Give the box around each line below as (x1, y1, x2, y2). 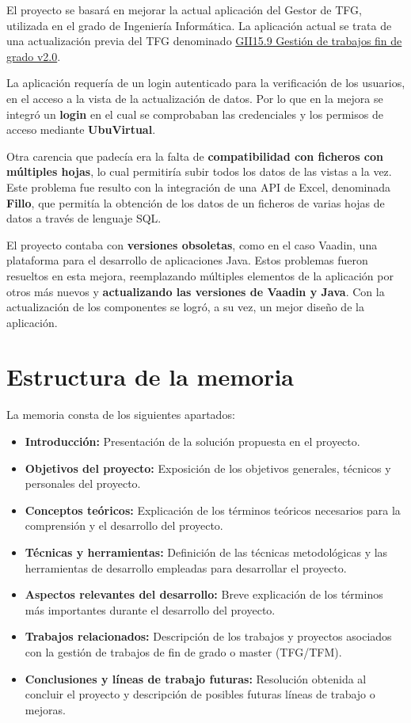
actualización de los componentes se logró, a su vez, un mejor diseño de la (6, 299, 364, 315)
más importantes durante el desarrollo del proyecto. (25, 601, 276, 618)
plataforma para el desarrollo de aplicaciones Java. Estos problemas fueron (6, 252, 368, 268)
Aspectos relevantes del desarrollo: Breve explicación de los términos (25, 586, 383, 603)
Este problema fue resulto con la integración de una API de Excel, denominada (6, 178, 391, 195)
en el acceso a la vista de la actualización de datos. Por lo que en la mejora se (6, 89, 383, 106)
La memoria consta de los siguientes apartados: (6, 406, 235, 423)
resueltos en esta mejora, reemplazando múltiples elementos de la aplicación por (6, 267, 394, 283)
